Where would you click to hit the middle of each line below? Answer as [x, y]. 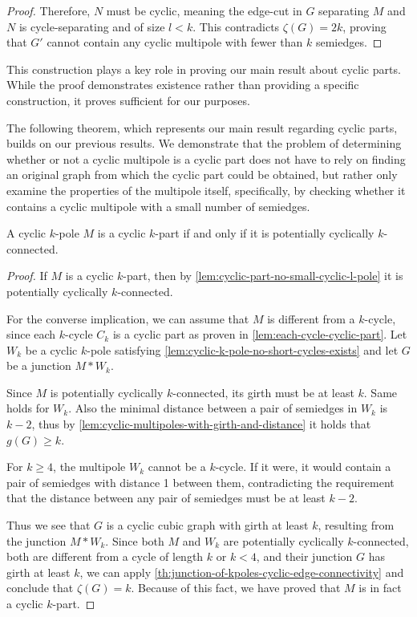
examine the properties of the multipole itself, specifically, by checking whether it [206, 190]
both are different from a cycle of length [105, 556]
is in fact [380, 588]
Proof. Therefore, [49, 10]
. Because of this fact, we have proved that [236, 588]
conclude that [40, 588]
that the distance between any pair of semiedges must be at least [166, 498]
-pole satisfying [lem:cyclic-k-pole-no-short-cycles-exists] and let [243, 349]
